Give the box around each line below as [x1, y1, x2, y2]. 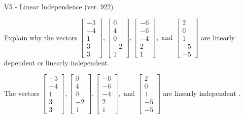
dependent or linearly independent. [4, 57, 109, 67]
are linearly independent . [163, 88, 241, 98]
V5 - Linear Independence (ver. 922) [4, 1, 114, 11]
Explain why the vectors [4, 32, 77, 42]
